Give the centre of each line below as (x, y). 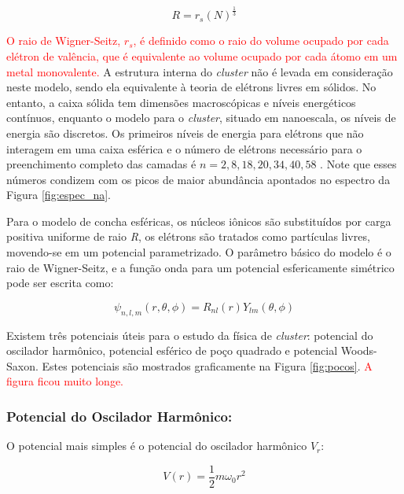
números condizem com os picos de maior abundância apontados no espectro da (198, 179)
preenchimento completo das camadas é (101, 164)
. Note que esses (358, 164)
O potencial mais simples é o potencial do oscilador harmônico (157, 446)
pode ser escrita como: (60, 283)
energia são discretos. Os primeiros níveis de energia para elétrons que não (185, 133)
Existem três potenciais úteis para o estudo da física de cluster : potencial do (190, 335)
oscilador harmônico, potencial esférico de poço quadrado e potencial (172, 350)
